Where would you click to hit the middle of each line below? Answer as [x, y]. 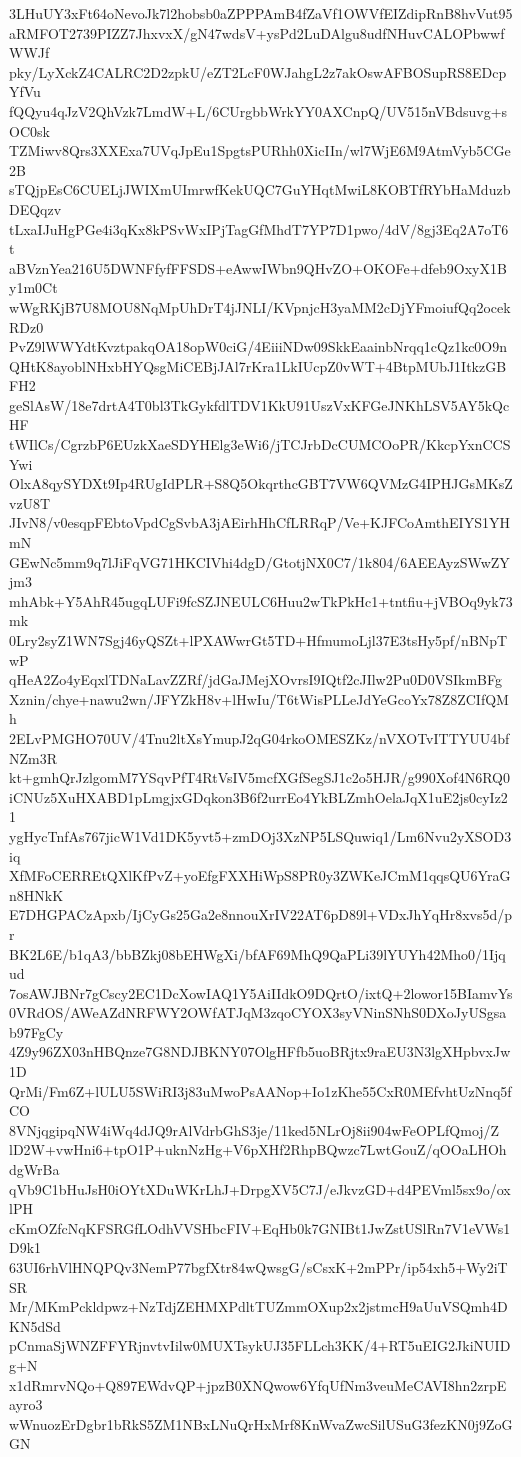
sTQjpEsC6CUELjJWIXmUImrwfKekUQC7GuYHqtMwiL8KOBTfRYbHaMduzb [260, 189]
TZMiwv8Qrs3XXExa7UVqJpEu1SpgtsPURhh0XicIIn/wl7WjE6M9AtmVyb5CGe [260, 150]
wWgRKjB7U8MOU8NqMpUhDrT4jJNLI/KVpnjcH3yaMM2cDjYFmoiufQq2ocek [260, 306]
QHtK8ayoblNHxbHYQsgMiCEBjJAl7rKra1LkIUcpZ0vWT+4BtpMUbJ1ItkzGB [258, 365]
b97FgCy [36, 1031]
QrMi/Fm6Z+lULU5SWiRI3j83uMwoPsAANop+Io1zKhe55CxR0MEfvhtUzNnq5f [260, 1090]
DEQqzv [35, 208]
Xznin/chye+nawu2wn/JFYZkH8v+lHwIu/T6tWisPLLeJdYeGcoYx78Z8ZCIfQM [259, 698]
